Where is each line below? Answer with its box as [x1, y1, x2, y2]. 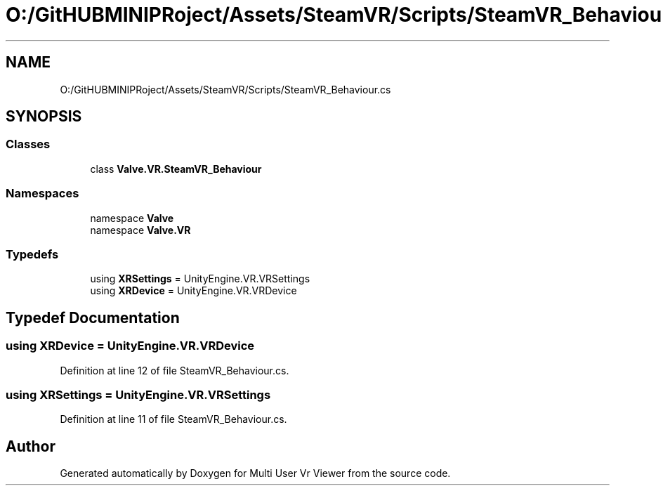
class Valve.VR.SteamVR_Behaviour [90, 162, 262, 175]
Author [6, 437, 55, 455]
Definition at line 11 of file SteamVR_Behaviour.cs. [60, 413, 287, 426]
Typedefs [6, 247, 59, 261]
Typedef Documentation [6, 308, 180, 327]
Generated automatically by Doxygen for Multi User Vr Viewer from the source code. [60, 467, 451, 480]
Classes [6, 137, 51, 152]
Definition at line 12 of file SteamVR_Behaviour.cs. [60, 364, 289, 377]
